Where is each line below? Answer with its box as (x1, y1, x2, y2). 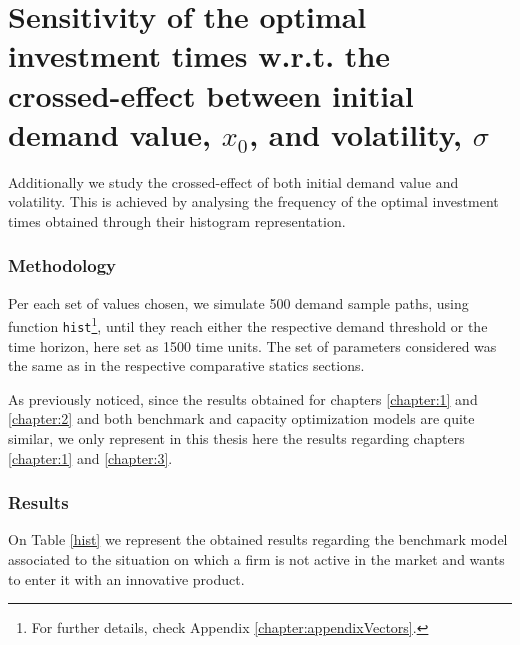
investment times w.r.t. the (8, 35, 391, 76)
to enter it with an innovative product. (8, 568, 245, 589)
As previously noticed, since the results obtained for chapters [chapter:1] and (8, 388, 478, 409)
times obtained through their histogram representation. (8, 210, 346, 231)
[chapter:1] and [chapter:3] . (8, 447, 173, 468)
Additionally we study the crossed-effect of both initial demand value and (8, 171, 459, 192)
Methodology (8, 253, 117, 278)
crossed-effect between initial (8, 74, 414, 115)
